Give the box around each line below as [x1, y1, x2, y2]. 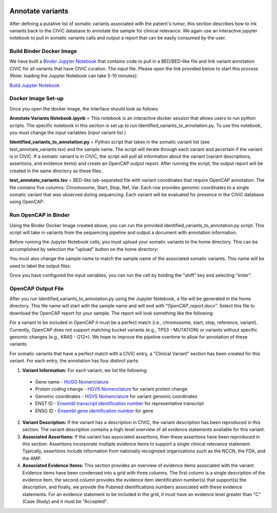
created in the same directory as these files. [9, 168, 103, 174]
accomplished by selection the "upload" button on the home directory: [9, 246, 159, 252]
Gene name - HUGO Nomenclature [35, 378, 109, 385]
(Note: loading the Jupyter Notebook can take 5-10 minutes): [9, 72, 138, 79]
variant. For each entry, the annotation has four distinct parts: [9, 358, 140, 364]
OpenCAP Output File [9, 285, 64, 292]
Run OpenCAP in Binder [9, 211, 70, 218]
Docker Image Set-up [9, 95, 64, 102]
